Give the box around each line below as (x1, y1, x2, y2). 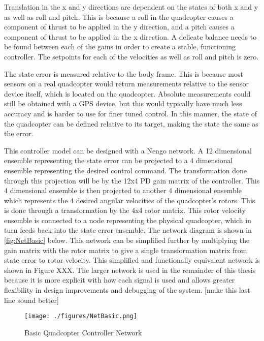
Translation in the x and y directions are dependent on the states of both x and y (4, 2, 258, 12)
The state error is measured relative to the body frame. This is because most (4, 68, 243, 79)
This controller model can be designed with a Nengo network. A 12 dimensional (4, 145, 252, 156)
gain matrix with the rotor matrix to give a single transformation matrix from (4, 244, 247, 255)
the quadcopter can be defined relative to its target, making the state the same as (4, 118, 258, 129)
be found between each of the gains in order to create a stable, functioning (4, 41, 236, 52)
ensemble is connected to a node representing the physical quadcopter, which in (4, 214, 251, 225)
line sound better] (4, 294, 59, 305)
